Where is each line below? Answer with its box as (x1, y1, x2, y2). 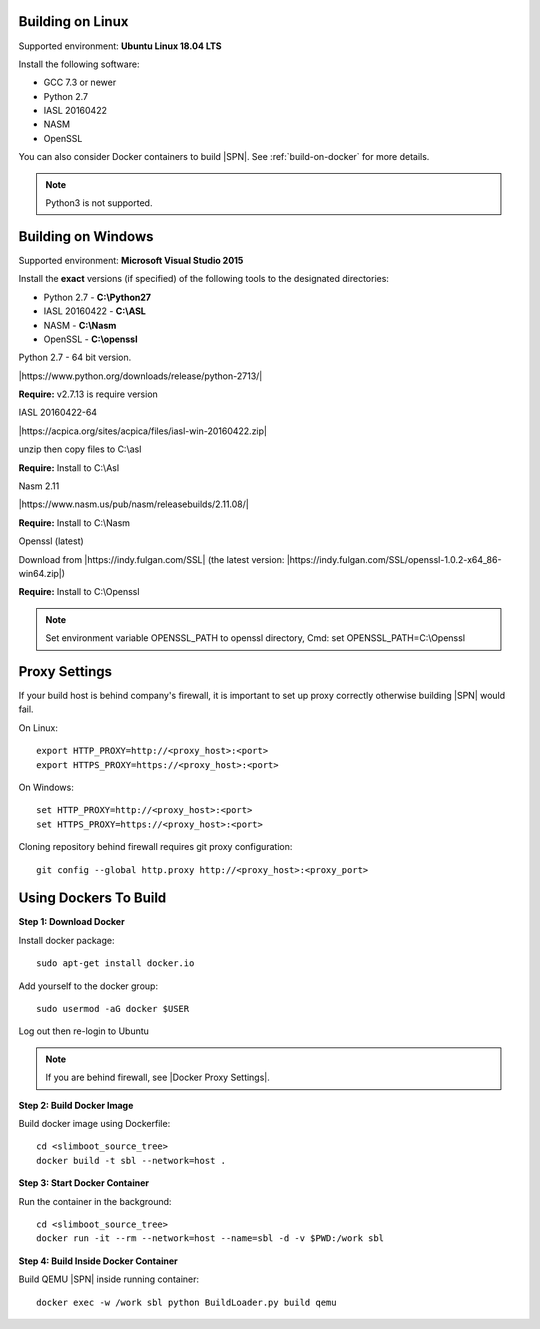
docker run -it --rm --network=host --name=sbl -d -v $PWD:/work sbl (36, 1233, 385, 1244)
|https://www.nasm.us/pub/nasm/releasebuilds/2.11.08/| (18, 498, 249, 510)
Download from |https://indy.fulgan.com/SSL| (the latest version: (18, 553, 285, 565)
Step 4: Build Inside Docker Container (18, 1255, 179, 1267)
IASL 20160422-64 (18, 406, 98, 419)
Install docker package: (18, 934, 115, 946)
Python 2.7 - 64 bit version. (18, 351, 132, 364)
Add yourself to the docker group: (18, 980, 159, 992)
